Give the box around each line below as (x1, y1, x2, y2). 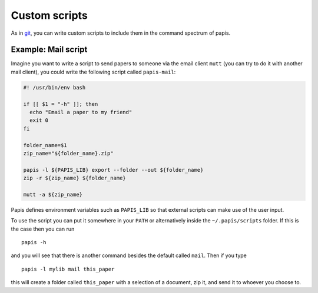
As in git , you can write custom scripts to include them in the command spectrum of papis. (11, 29, 231, 36)
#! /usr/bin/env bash (23, 84, 86, 91)
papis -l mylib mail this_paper (21, 265, 115, 272)
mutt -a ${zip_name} (23, 191, 82, 198)
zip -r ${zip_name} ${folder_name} (23, 175, 126, 182)
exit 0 (29, 117, 49, 124)
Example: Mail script (11, 45, 88, 55)
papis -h (21, 239, 47, 246)
